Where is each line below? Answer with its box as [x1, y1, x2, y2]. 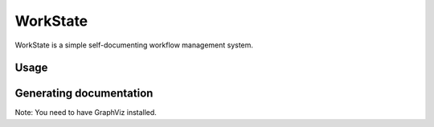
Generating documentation [14, 87, 154, 100]
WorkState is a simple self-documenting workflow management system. [14, 40, 253, 50]
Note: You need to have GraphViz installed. [14, 108, 157, 117]
